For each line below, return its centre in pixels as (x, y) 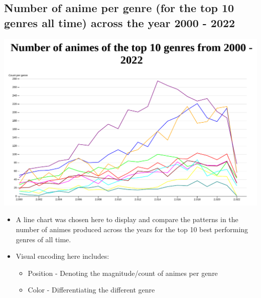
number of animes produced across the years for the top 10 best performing (132, 229)
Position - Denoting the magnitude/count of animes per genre (123, 273)
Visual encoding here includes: (62, 256)
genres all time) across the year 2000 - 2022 (120, 22)
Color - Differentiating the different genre (91, 290)
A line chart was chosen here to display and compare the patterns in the (127, 219)
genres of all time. (43, 239)
